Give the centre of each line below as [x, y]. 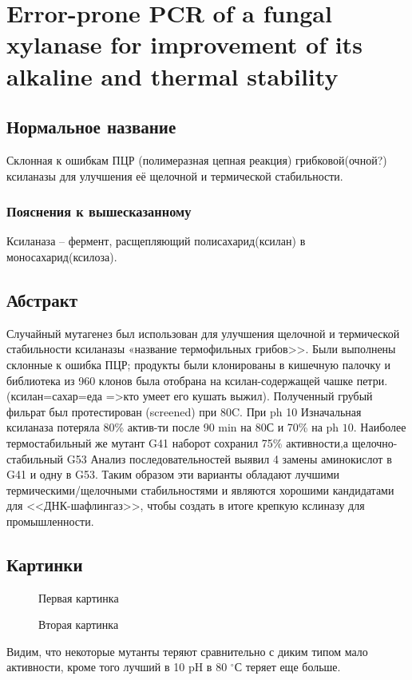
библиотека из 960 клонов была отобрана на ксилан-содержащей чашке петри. [197, 380]
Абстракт [42, 299]
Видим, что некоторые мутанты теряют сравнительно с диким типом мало [187, 651]
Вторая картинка [79, 624]
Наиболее [383, 427]
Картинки [45, 564]
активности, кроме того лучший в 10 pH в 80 [117, 667]
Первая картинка [79, 597]
